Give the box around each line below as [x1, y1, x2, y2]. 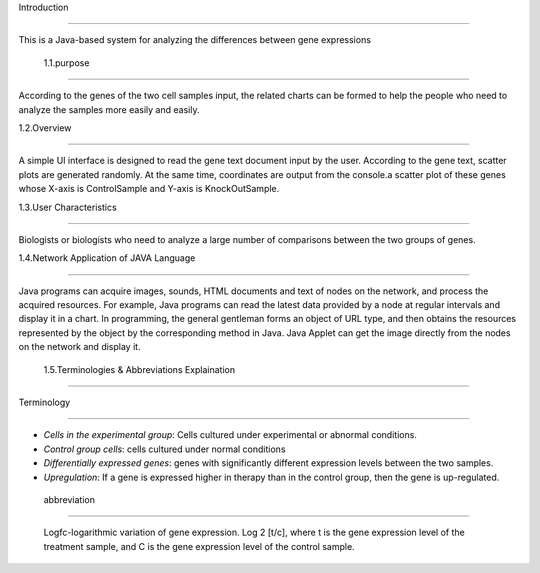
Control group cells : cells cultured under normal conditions [43, 443, 286, 455]
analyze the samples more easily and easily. [18, 103, 200, 115]
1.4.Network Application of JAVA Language [18, 252, 196, 264]
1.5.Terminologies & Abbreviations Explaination [43, 363, 235, 375]
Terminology [18, 396, 71, 409]
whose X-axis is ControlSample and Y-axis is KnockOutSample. [18, 183, 280, 195]
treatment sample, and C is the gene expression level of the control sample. [43, 540, 355, 552]
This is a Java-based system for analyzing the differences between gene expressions [18, 34, 372, 46]
